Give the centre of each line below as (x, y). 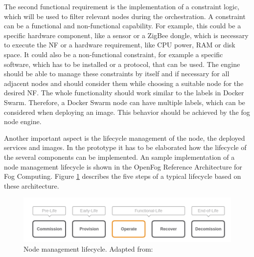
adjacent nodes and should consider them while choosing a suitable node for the (124, 83)
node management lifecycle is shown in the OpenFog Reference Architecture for (123, 166)
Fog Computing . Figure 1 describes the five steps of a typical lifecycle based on (123, 176)
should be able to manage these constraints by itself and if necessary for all (117, 74)
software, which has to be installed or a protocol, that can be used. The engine (122, 64)
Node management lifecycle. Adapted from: (88, 248)
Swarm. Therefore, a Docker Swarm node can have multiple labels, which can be (125, 102)
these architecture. (32, 185)
